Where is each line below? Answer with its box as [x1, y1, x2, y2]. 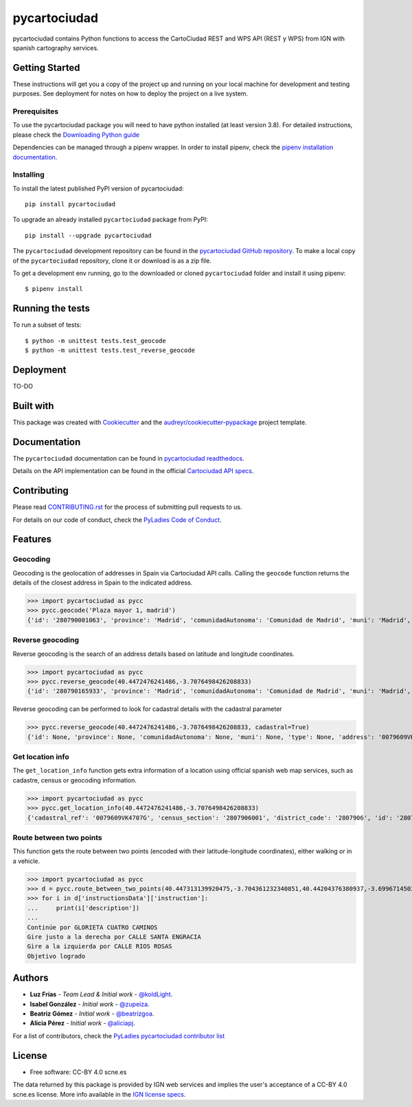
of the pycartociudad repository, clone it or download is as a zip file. [12, 256, 212, 265]
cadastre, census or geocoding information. [12, 776, 137, 784]
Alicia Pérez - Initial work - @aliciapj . [30, 1019, 135, 1027]
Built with [12, 399, 54, 412]
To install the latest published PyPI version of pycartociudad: [12, 184, 185, 193]
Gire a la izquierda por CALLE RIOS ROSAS [27, 943, 172, 950]
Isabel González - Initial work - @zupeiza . [30, 1000, 150, 1008]
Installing [12, 170, 45, 179]
